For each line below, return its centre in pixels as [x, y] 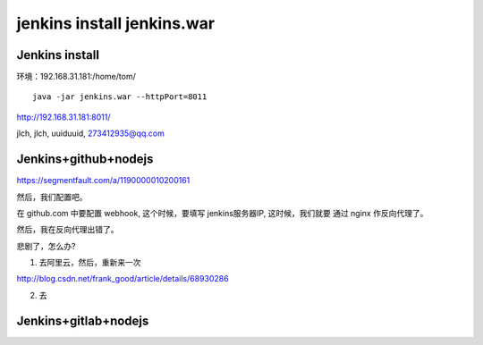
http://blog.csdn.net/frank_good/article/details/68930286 [123, 279]
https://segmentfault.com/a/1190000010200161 [103, 181]
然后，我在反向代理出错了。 [68, 230]
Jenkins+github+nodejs [85, 160]
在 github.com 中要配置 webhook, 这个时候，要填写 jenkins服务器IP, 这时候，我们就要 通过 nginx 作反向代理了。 [222, 213]
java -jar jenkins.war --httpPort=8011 [120, 97]
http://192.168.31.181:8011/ [64, 117]
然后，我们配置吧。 [52, 197]
